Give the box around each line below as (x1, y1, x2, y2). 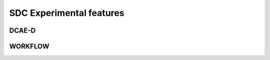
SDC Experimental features (9, 7, 124, 18)
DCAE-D (9, 26, 36, 35)
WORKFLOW (9, 42, 49, 51)
